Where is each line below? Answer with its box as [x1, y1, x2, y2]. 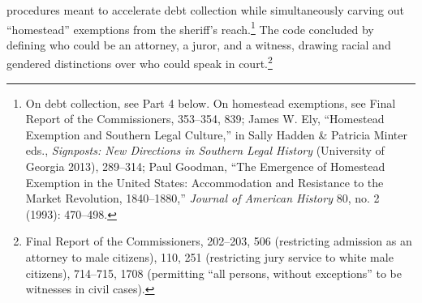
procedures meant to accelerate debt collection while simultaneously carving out [6, 2, 404, 18]
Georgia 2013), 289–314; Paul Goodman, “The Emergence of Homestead [25, 158, 385, 175]
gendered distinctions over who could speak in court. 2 [6, 53, 273, 72]
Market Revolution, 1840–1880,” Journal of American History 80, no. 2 [25, 190, 380, 207]
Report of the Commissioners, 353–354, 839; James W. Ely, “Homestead [25, 110, 385, 127]
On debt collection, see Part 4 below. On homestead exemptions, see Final [25, 94, 396, 111]
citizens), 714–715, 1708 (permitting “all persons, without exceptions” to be [25, 264, 402, 281]
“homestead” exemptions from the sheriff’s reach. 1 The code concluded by [6, 18, 374, 37]
